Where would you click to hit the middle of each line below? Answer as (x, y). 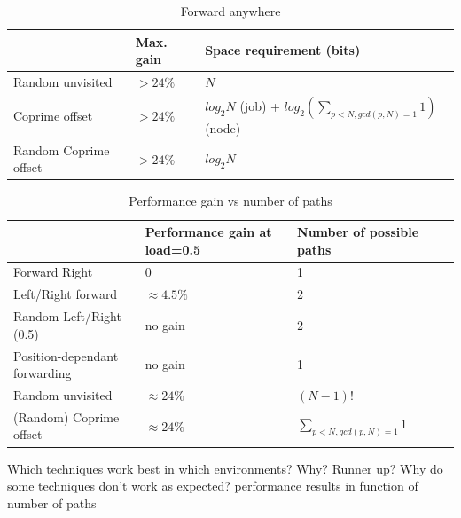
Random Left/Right (67, 316)
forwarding (43, 373)
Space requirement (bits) (283, 50)
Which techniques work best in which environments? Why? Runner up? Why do (225, 468)
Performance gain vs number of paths (230, 201)
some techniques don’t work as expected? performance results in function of (213, 486)
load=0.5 (173, 249)
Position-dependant (66, 355)
